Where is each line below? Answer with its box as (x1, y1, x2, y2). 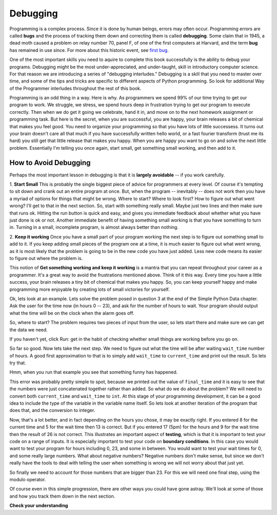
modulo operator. (9, 476, 46, 482)
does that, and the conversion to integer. (9, 407, 95, 413)
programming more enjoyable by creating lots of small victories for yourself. (9, 286, 170, 292)
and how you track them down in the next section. (9, 493, 115, 499)
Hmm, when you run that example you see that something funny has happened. (9, 369, 178, 375)
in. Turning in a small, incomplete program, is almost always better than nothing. (9, 224, 179, 230)
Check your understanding (9, 503, 68, 509)
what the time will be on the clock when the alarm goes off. (9, 310, 134, 316)
